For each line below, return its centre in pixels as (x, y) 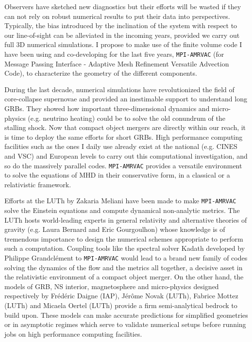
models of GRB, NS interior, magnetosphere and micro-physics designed (112, 286)
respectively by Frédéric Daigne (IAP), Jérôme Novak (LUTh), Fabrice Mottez (121, 296)
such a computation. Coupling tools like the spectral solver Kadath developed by (125, 248)
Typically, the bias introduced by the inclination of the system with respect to (121, 25)
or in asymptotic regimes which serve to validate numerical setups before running (125, 324)
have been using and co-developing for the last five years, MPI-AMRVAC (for (114, 54)
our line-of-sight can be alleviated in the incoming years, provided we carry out (122, 35)
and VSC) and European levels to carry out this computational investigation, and (126, 155)
